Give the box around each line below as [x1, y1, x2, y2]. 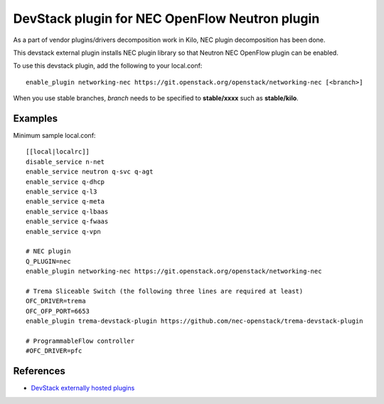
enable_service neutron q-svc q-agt [26, 168, 154, 176]
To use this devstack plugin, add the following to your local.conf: [13, 61, 203, 70]
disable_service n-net [26, 157, 105, 166]
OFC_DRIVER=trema [26, 297, 86, 305]
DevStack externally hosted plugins [31, 384, 135, 393]
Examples [13, 112, 58, 124]
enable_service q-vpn [26, 228, 101, 235]
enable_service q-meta [26, 198, 105, 206]
